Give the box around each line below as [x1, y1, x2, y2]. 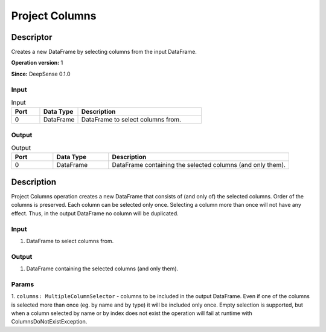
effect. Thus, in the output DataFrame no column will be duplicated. [11, 209, 179, 217]
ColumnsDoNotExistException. [11, 318, 88, 325]
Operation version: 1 [11, 59, 63, 67]
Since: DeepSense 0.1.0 [11, 70, 71, 77]
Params [11, 280, 34, 288]
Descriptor [11, 32, 53, 42]
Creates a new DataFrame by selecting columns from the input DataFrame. [11, 48, 197, 56]
